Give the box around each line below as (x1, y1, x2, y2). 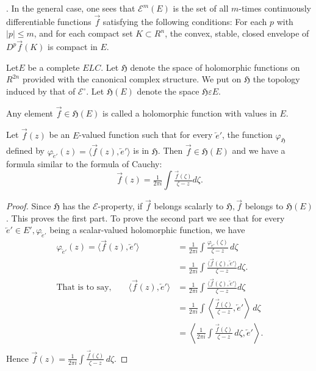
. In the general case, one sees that (6, 2, 135, 14)
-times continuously (239, 2, 311, 14)
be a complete (27, 60, 80, 73)
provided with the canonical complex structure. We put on (22, 73, 242, 85)
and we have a (232, 144, 285, 157)
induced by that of (6, 85, 76, 97)
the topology (253, 73, 300, 85)
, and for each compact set (34, 27, 133, 40)
